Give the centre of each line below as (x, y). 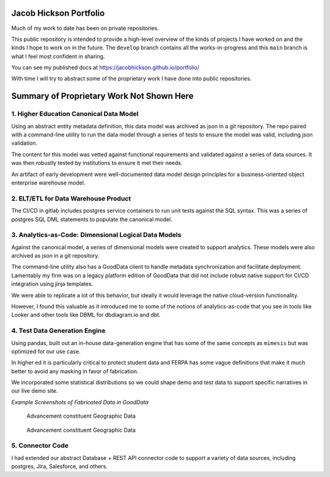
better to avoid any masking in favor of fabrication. (75, 371)
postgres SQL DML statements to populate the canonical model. (92, 219)
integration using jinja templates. (52, 284)
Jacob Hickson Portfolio (58, 13)
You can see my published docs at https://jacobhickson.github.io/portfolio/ (105, 68)
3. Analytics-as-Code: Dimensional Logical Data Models (96, 235)
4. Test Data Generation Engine (58, 331)
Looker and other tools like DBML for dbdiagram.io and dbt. (86, 315)
